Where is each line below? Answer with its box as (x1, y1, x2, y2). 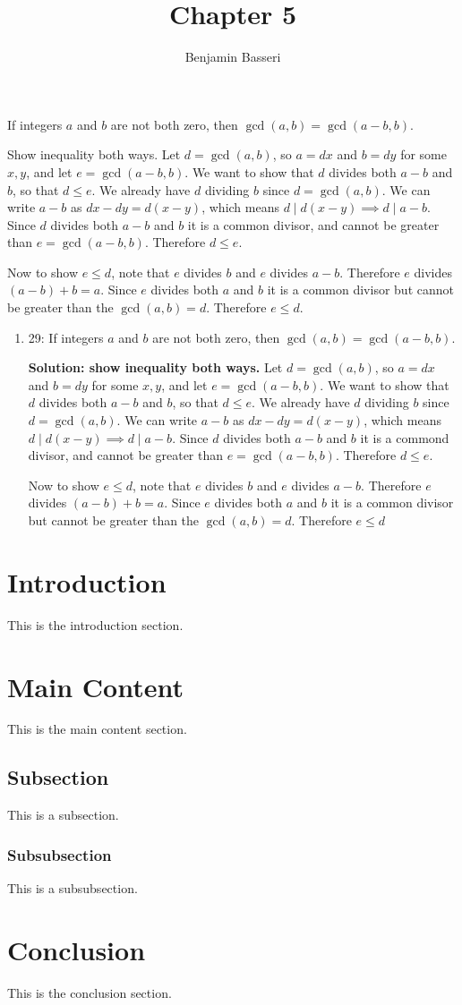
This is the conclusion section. (7, 983, 172, 1001)
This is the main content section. (7, 720, 187, 738)
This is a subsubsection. (7, 879, 138, 898)
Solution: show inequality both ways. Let (28, 358, 283, 377)
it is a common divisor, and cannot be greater (187, 215, 440, 234)
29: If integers (28, 328, 104, 346)
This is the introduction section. (7, 615, 184, 634)
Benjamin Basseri (184, 47, 281, 66)
